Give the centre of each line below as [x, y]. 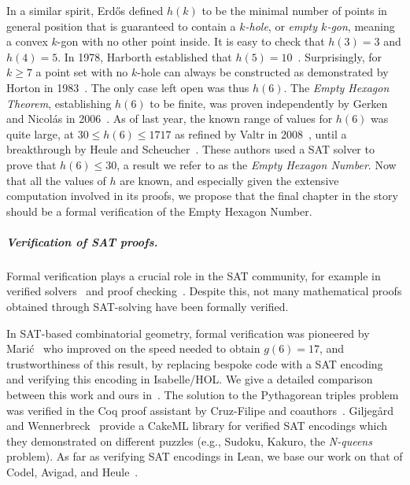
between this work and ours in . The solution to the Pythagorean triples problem [203, 395]
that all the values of [56, 180]
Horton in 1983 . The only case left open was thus [128, 87]
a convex [27, 41]
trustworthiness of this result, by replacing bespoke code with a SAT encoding [195, 363]
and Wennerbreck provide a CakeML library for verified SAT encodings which [197, 426]
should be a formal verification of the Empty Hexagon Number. [159, 211]
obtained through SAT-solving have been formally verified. [148, 307]
